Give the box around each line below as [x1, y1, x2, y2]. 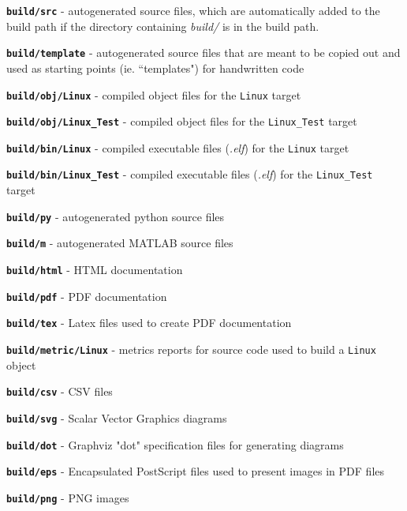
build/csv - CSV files [6, 383, 113, 400]
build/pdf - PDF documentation [6, 287, 167, 304]
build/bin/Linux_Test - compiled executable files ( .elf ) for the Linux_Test [6, 166, 373, 182]
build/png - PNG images [6, 489, 129, 505]
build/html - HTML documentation [6, 261, 183, 278]
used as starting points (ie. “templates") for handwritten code [6, 59, 304, 76]
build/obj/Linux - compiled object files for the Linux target [6, 86, 301, 103]
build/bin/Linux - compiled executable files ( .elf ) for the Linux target [6, 139, 349, 156]
